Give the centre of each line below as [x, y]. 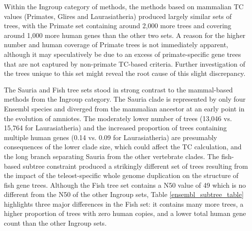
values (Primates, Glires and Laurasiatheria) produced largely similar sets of [118, 16]
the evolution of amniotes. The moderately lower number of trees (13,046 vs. [118, 118]
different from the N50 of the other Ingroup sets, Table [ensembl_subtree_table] [124, 194]
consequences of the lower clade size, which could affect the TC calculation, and [123, 147]
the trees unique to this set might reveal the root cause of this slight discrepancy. [125, 73]
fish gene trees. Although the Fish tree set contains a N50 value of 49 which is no [125, 185]
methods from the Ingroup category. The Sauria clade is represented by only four [125, 99]
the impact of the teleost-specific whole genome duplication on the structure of [121, 175]
